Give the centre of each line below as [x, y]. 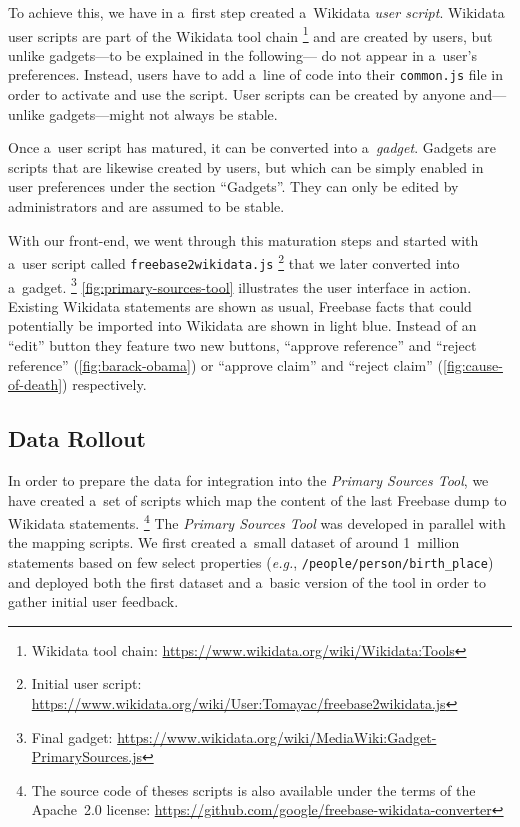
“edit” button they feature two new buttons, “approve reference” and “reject [242, 345]
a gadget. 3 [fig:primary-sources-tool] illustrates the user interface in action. [240, 285]
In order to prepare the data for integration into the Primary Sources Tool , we [248, 479]
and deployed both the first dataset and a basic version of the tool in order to [247, 581]
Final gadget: [72, 736]
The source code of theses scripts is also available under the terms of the [253, 789]
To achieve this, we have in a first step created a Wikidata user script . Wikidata [256, 12]
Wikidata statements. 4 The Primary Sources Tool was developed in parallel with [257, 521]
